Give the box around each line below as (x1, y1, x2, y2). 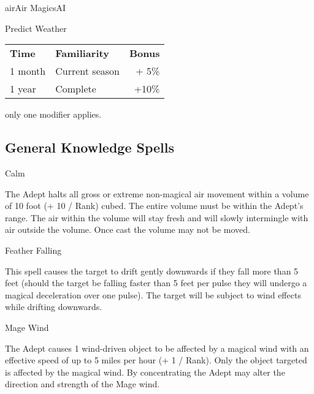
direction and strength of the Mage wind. (5, 377, 160, 390)
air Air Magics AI (5, 1, 66, 13)
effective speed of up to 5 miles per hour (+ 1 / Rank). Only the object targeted (5, 354, 307, 366)
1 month (10, 64, 46, 78)
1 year (10, 81, 36, 96)
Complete (55, 81, 96, 96)
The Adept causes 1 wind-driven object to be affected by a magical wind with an (5, 341, 309, 354)
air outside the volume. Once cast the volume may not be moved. (5, 223, 250, 236)
